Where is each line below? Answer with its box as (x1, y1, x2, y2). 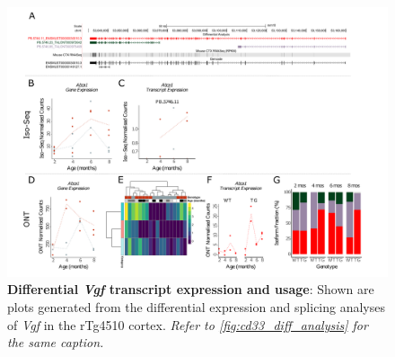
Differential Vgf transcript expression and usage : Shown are (7, 280, 374, 299)
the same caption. (7, 333, 104, 352)
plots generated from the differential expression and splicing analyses (7, 297, 386, 316)
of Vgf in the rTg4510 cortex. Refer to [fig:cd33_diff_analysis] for (7, 315, 368, 334)
